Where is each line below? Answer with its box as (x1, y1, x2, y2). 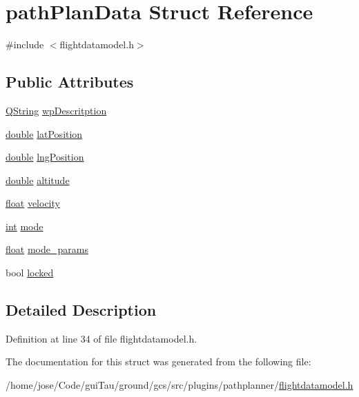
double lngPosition (6, 150, 84, 164)
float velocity (6, 196, 60, 210)
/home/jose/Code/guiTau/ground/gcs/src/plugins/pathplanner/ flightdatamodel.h (6, 378, 353, 392)
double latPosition (6, 126, 83, 141)
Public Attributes (6, 71, 134, 92)
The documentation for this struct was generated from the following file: (6, 354, 311, 369)
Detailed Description (6, 299, 157, 320)
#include (6, 37, 44, 52)
